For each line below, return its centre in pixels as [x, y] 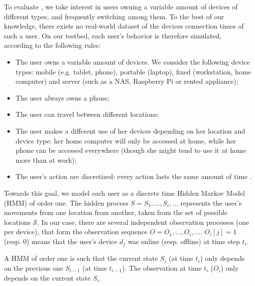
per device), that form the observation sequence [76, 232]
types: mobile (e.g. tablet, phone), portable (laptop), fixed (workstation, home [133, 71]
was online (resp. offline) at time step [184, 241]
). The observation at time [162, 268]
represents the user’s [211, 202]
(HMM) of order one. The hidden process [66, 202]
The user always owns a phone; [62, 97]
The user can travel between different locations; [87, 114]
